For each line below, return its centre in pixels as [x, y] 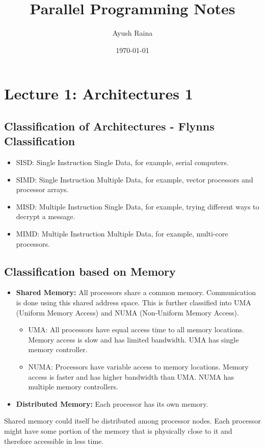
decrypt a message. [46, 216]
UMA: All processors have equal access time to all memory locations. [136, 330]
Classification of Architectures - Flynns [109, 126]
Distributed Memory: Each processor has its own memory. [112, 403]
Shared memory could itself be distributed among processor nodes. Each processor [132, 421]
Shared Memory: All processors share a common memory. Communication [136, 292]
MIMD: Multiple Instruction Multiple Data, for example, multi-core [122, 234]
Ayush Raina [132, 33]
